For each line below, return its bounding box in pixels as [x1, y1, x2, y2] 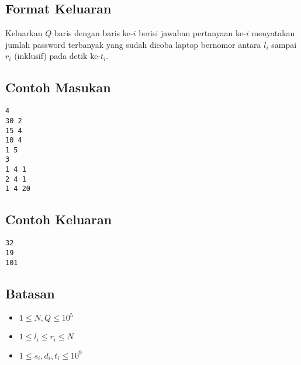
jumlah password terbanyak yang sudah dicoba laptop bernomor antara [5, 38, 261, 50]
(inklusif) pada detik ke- [14, 50, 101, 62]
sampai [271, 38, 297, 50]
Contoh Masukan [5, 78, 111, 96]
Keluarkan [5, 27, 43, 39]
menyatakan [251, 27, 295, 39]
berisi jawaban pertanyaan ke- [139, 27, 246, 39]
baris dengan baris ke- [54, 27, 133, 39]
